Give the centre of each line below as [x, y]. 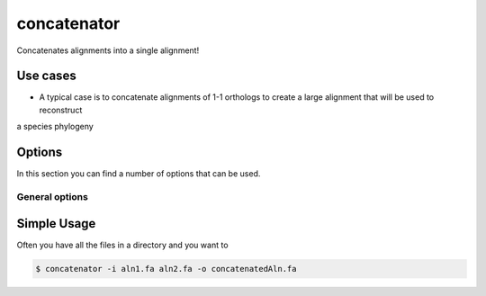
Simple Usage [56, 224]
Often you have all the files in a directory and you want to [122, 245]
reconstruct [61, 110]
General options [53, 196]
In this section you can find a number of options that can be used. [139, 174]
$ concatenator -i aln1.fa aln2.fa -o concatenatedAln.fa [166, 269]
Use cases [46, 76]
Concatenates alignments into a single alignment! [108, 50]
